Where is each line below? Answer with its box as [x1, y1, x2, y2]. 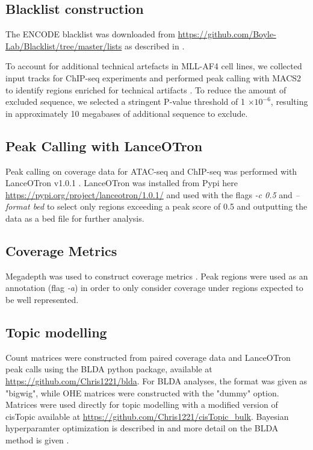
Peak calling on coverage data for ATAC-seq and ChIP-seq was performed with [5, 164, 297, 177]
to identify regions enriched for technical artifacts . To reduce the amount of [5, 83, 287, 96]
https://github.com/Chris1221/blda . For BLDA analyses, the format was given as [5, 374, 308, 387]
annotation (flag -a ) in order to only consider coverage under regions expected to [5, 281, 303, 294]
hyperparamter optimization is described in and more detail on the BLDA [5, 422, 279, 434]
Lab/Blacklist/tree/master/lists [5, 39, 122, 52]
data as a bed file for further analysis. [5, 211, 144, 224]
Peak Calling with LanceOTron [5, 136, 203, 155]
